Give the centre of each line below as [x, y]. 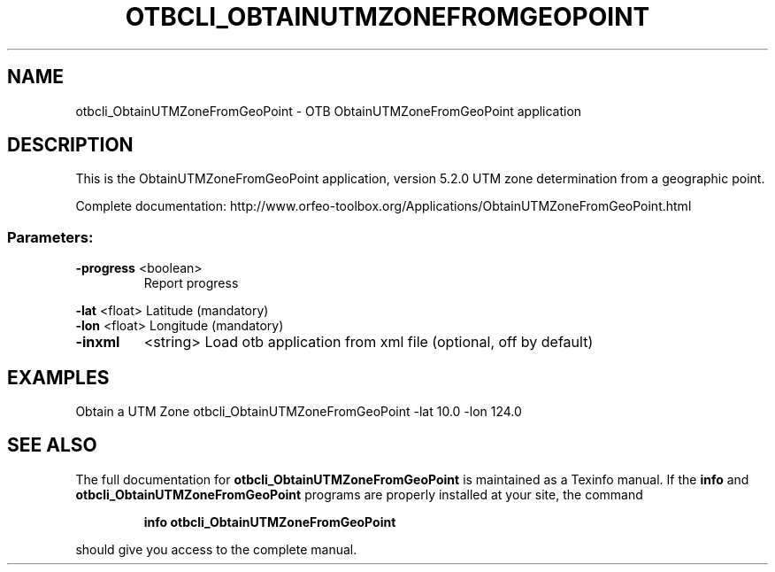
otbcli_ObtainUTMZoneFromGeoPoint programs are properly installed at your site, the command [359, 494]
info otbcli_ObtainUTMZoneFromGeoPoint [270, 522]
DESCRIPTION [70, 145]
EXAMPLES [58, 377]
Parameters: [50, 237]
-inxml [98, 342]
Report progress [191, 283]
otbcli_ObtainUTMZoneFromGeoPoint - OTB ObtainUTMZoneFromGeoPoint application [329, 111]
